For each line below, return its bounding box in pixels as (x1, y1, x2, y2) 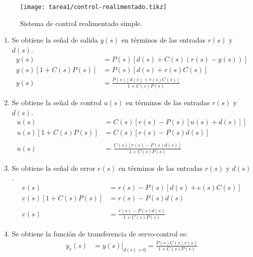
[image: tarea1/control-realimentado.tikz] (20, 4, 167, 11)
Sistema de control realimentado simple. (20, 18, 142, 28)
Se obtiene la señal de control (11, 97, 102, 108)
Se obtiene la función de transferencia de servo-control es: (11, 228, 188, 239)
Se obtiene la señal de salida (11, 35, 98, 45)
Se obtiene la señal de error (11, 163, 95, 173)
